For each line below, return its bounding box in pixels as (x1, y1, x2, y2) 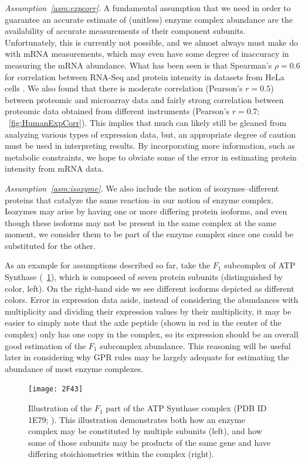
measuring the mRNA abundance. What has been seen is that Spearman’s (5, 59, 272, 71)
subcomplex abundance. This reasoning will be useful (100, 339, 291, 352)
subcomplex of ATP (224, 259, 296, 271)
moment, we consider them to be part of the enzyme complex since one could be (5, 228, 294, 240)
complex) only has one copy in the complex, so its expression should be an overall (5, 328, 299, 340)
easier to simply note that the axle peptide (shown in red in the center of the (5, 316, 282, 329)
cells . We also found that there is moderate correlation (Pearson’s (5, 82, 243, 94)
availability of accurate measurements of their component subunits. (5, 25, 246, 37)
